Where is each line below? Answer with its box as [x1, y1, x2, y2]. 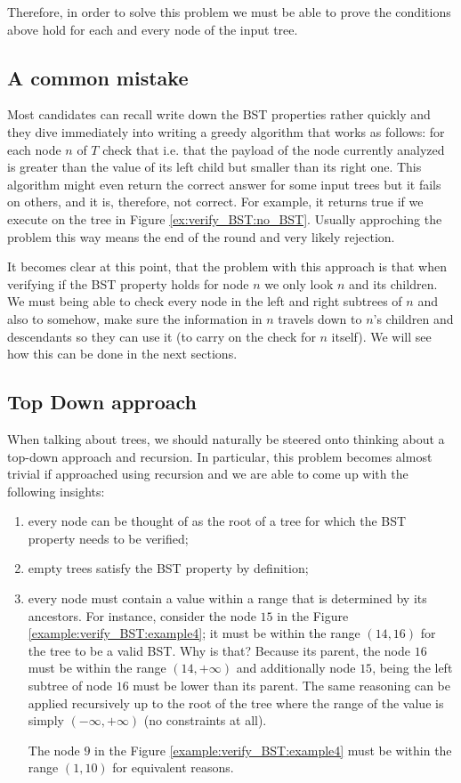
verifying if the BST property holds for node [7, 274, 249, 293]
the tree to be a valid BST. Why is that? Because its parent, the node [28, 641, 411, 659]
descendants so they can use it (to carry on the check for [7, 327, 316, 345]
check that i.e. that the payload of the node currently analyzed [102, 140, 445, 158]
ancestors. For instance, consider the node [28, 606, 256, 625]
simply [28, 711, 64, 730]
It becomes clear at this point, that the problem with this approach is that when [7, 257, 447, 276]
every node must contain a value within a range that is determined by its [28, 589, 427, 608]
